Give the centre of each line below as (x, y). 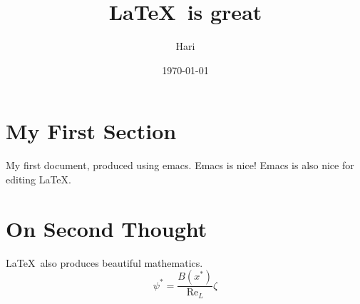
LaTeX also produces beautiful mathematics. (104, 262)
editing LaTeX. (38, 179)
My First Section (91, 131)
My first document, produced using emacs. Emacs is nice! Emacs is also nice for (180, 165)
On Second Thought (107, 228)
